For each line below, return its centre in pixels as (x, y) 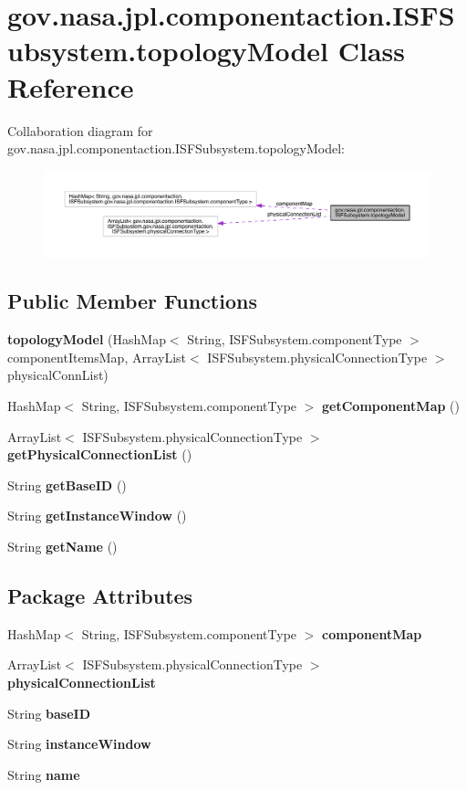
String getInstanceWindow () (97, 516)
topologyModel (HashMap (87, 339)
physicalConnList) (58, 375)
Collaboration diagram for (80, 130)
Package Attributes (100, 596)
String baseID (49, 713)
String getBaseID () (67, 485)
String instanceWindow (79, 744)
